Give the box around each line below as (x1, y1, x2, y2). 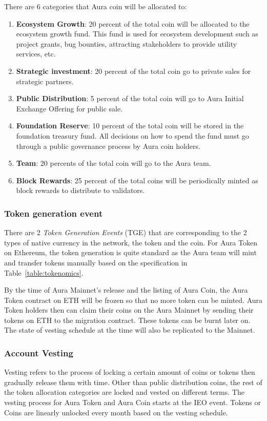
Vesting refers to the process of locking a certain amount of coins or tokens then (4, 367, 255, 377)
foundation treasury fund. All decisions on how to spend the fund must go (16, 130, 249, 141)
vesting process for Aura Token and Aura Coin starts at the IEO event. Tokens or (4, 397, 261, 408)
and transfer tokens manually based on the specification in (4, 257, 188, 267)
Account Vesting (4, 346, 73, 359)
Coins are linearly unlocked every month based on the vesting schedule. (4, 407, 228, 417)
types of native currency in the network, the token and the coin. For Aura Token (4, 237, 257, 247)
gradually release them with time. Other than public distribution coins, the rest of (4, 376, 262, 387)
